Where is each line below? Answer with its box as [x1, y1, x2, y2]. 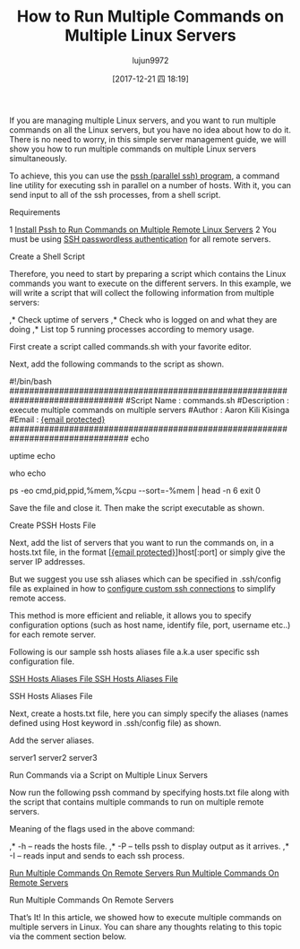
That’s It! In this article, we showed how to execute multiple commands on [9, 911, 282, 922]
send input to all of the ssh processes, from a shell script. [9, 189, 221, 200]
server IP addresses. [9, 556, 86, 566]
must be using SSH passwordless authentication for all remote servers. [9, 233, 271, 244]
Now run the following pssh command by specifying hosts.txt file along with [9, 787, 289, 798]
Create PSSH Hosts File [9, 520, 97, 531]
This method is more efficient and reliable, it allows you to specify [9, 609, 253, 620]
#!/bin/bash [9, 375, 52, 386]
